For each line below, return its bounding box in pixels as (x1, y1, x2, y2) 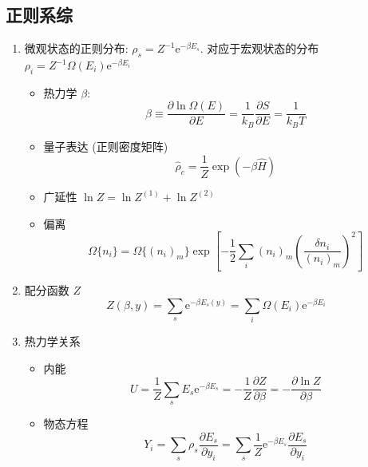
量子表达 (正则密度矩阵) (43, 137, 168, 154)
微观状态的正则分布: (24, 40, 129, 57)
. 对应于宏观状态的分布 (200, 40, 319, 57)
